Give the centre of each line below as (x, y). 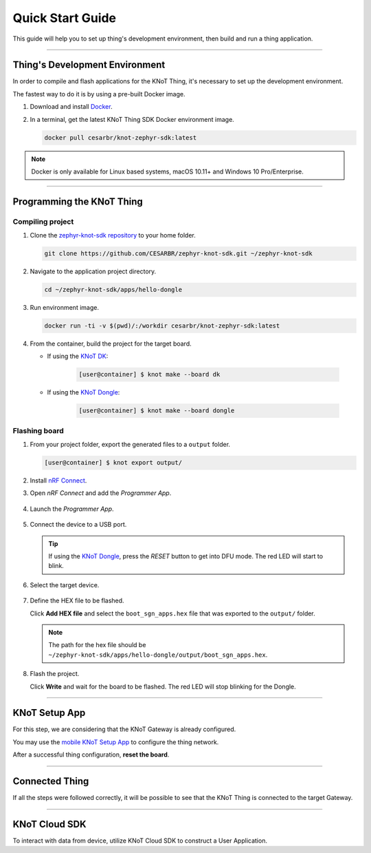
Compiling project (43, 222)
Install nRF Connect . (58, 481)
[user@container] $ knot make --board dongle (157, 411)
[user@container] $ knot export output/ (113, 463)
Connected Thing (51, 781)
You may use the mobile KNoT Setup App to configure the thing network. (116, 742)
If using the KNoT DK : (78, 356)
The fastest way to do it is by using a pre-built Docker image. (99, 94)
